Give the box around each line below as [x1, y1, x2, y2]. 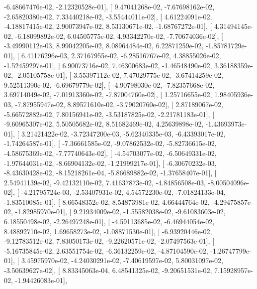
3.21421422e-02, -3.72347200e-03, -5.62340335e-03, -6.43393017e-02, [21, 128, 226, 139]
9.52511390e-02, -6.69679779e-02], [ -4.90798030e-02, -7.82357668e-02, [4, 79, 215, 90]
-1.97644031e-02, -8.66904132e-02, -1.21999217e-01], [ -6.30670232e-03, [4, 157, 217, 168]
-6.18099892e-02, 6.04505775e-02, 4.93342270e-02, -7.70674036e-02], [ [15, 30, 223, 41]
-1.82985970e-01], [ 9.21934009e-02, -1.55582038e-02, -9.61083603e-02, [15, 206, 226, 217]
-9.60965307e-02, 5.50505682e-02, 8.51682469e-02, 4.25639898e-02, [4, 119, 204, 129]
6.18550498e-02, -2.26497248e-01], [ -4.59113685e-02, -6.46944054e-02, [4, 216, 215, 227]
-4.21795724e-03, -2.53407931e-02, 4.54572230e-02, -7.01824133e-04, [21, 187, 226, 197]
